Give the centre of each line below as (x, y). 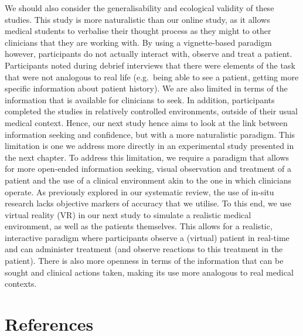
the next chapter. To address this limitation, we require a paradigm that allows (147, 157)
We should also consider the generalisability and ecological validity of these (139, 8)
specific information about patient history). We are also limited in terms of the (146, 88)
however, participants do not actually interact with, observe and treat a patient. (149, 54)
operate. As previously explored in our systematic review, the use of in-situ (139, 191)
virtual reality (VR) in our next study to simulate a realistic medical (128, 214)
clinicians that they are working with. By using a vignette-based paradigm (138, 42)
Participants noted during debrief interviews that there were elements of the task (150, 65)
